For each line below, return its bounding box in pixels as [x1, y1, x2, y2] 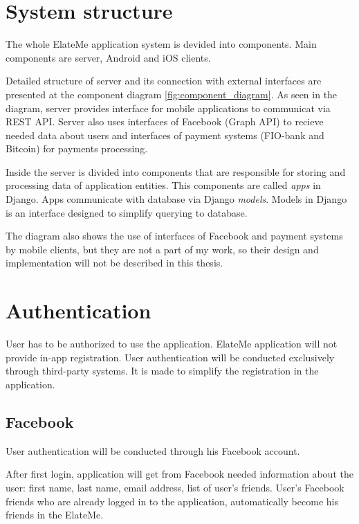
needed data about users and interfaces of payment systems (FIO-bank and [6, 127, 324, 142]
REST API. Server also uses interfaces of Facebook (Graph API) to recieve [6, 114, 324, 129]
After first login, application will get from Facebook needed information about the [6, 467, 353, 481]
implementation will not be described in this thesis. [6, 255, 223, 270]
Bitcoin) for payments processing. [6, 141, 148, 156]
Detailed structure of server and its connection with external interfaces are [6, 73, 322, 88]
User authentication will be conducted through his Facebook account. [6, 443, 300, 458]
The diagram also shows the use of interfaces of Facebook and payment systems [6, 228, 343, 243]
